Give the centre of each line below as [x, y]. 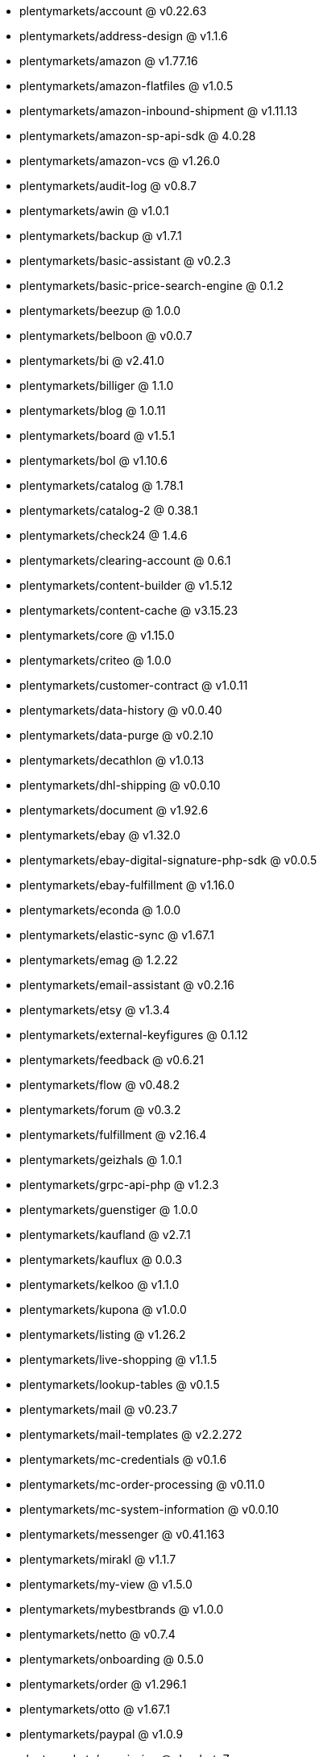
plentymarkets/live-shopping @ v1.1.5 [118, 1359]
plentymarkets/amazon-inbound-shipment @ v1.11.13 [159, 111]
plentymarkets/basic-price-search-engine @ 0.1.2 [152, 286]
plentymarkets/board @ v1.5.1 [97, 435]
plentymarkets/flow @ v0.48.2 [100, 1085]
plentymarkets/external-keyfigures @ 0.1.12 [134, 1035]
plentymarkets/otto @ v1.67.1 [95, 1709]
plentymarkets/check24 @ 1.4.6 [104, 535]
